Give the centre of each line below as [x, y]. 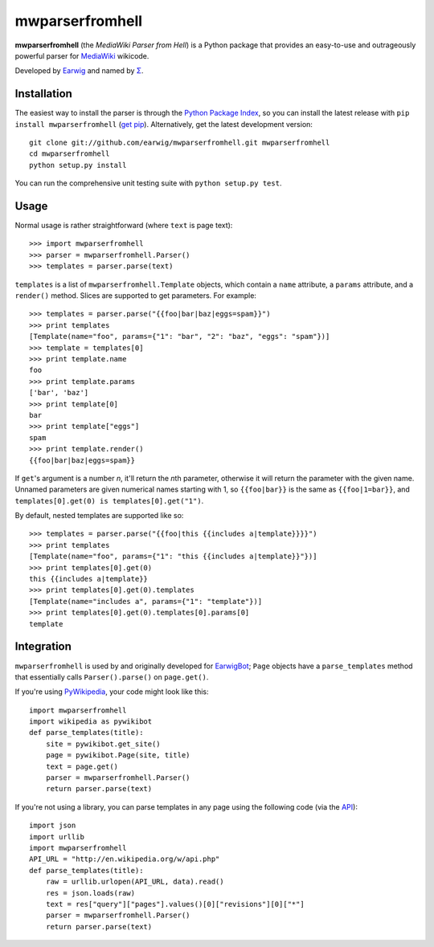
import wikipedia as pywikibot [91, 722]
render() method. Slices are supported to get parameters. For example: [136, 296]
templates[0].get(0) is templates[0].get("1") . [109, 500]
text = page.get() [82, 766]
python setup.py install [78, 165]
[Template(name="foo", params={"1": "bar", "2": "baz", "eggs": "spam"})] [180, 337]
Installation [43, 94]
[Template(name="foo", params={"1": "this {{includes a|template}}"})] [173, 557]
